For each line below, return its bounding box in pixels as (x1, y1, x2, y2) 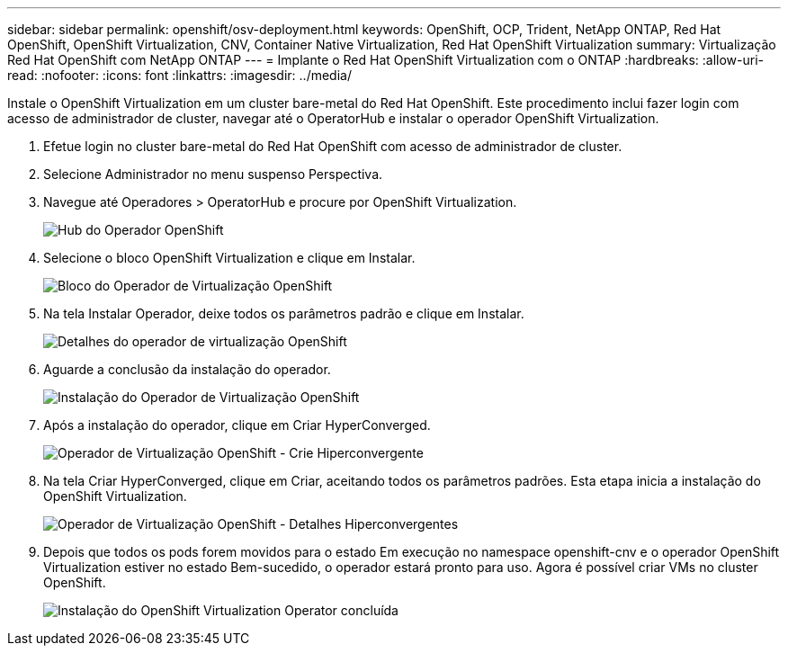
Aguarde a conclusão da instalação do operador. (43, 362, 331, 377)
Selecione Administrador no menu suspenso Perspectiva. (43, 166, 383, 182)
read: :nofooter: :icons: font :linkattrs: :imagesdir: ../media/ (7, 67, 352, 83)
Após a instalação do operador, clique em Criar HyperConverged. (43, 417, 431, 433)
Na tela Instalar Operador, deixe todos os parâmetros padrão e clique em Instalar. (43, 306, 524, 321)
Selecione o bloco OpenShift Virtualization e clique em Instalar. (43, 250, 416, 265)
